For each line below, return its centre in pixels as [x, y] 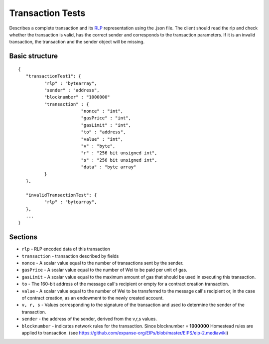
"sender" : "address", [72, 90]
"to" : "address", [103, 132]
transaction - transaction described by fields [70, 256]
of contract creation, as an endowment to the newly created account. [93, 298]
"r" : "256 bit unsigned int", [119, 153]
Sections [23, 237]
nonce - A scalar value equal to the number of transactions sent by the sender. [103, 263]
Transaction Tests [47, 13]
